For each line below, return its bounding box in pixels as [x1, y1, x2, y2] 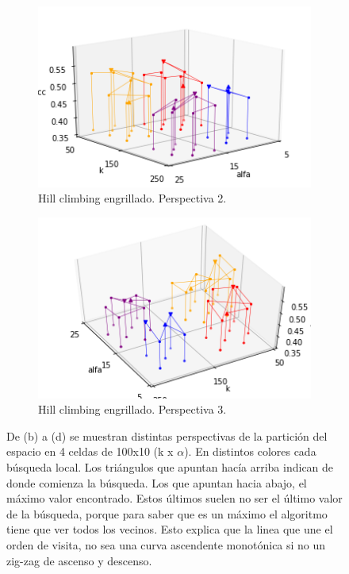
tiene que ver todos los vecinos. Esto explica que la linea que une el [6, 521, 333, 537]
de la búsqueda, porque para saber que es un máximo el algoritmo [6, 505, 328, 522]
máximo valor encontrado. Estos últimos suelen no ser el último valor [6, 490, 343, 507]
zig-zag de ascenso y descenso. [6, 552, 152, 568]
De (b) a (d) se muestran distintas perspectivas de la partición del [6, 427, 328, 444]
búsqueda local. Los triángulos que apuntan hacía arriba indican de [6, 458, 334, 475]
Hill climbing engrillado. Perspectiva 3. [38, 401, 227, 418]
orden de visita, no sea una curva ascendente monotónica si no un [6, 536, 326, 553]
